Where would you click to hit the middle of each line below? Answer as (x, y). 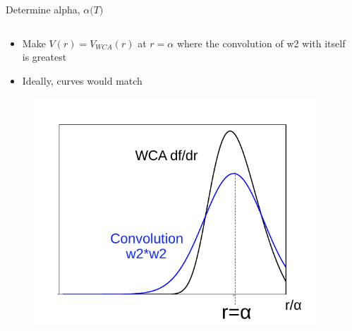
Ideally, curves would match (82, 80)
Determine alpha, (43, 9)
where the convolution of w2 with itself (261, 43)
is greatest (44, 57)
